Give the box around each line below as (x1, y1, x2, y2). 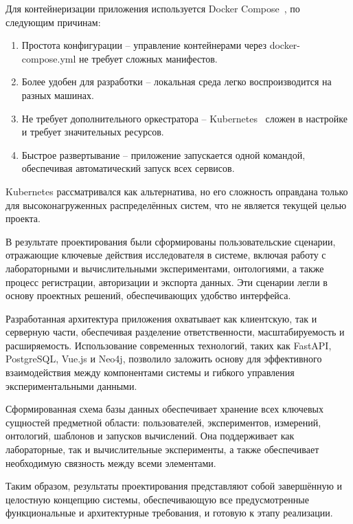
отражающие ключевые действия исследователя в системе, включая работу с (5, 248, 326, 262)
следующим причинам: (5, 14, 101, 29)
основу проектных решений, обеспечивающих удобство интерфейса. (5, 288, 291, 303)
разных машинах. (21, 87, 94, 102)
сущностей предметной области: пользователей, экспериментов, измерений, (5, 415, 321, 429)
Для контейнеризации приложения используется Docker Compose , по (5, 1, 300, 15)
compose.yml (21, 51, 76, 65)
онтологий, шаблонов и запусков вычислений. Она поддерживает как (5, 428, 295, 443)
